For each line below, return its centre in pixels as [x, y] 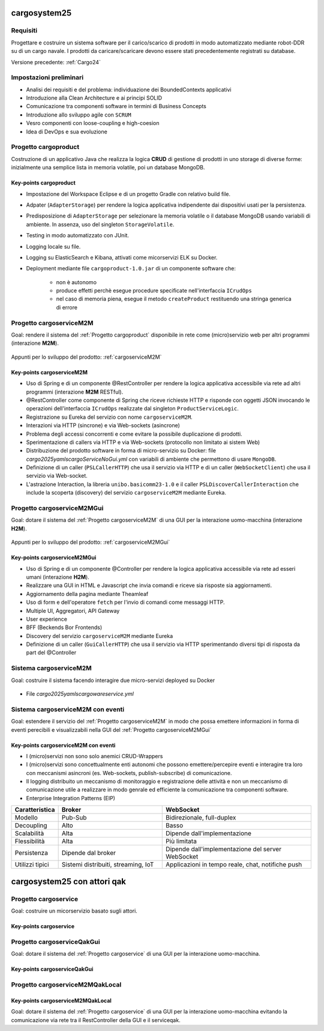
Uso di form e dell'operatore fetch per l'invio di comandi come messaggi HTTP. [125, 602]
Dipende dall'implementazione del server [224, 849]
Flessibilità [30, 841]
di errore [67, 307]
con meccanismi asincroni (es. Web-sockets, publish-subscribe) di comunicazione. [129, 773]
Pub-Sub [74, 818]
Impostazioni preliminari [47, 78]
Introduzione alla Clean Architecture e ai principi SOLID [94, 98]
